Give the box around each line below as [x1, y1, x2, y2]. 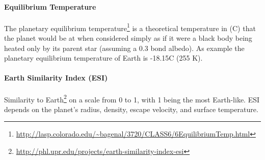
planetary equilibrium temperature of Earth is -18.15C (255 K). [4, 52, 203, 63]
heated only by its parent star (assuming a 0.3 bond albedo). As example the [4, 42, 245, 53]
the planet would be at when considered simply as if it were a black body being [4, 33, 252, 43]
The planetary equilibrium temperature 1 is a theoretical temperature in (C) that [4, 21, 256, 33]
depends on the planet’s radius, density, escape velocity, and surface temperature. [4, 103, 258, 114]
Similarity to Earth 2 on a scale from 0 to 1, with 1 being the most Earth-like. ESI [4, 92, 260, 104]
